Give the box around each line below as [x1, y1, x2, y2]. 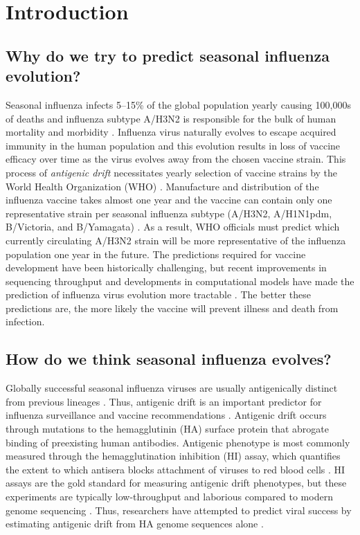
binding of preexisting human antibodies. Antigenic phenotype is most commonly [6, 435, 350, 449]
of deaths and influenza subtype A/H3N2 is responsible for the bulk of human [6, 111, 336, 125]
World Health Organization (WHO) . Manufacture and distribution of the [6, 179, 319, 193]
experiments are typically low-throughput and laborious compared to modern [6, 489, 333, 504]
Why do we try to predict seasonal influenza [6, 44, 330, 66]
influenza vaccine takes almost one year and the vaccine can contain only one [6, 192, 332, 207]
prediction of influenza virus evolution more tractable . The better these [6, 287, 311, 302]
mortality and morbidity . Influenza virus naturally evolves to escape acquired [6, 125, 336, 139]
